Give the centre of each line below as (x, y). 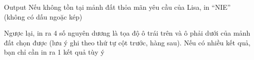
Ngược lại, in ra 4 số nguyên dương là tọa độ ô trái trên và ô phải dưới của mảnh (127, 33)
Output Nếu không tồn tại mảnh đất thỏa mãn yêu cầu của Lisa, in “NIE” (117, 7)
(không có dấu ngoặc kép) (43, 16)
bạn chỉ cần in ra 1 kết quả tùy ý (54, 52)
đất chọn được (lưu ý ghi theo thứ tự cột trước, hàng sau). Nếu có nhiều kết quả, (127, 42)
